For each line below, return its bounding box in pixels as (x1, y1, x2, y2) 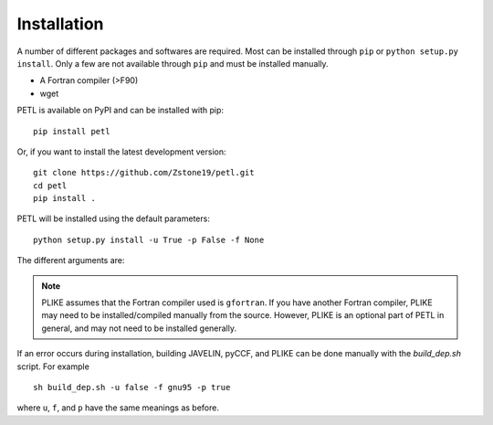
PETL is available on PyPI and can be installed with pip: (16, 105, 224, 116)
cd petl (33, 180, 68, 191)
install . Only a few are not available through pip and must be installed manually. (16, 58, 329, 69)
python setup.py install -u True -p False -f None (33, 234, 265, 245)
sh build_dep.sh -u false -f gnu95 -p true (33, 382, 231, 392)
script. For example (16, 361, 90, 372)
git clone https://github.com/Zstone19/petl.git (33, 167, 255, 178)
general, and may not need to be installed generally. (41, 323, 237, 334)
